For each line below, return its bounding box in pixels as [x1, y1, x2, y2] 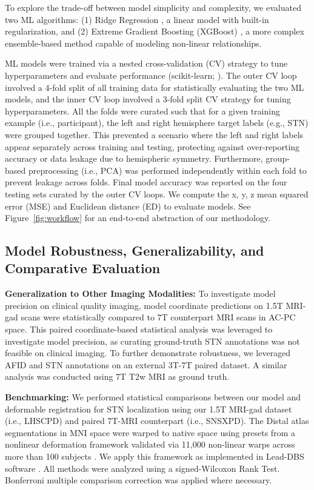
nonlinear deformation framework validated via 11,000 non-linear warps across [5, 438, 295, 451]
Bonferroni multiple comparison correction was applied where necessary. [5, 474, 272, 486]
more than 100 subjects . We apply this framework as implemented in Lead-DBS [5, 450, 304, 462]
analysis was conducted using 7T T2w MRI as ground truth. [5, 370, 230, 383]
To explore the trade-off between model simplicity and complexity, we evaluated [5, 1, 301, 13]
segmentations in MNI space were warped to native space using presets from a [5, 426, 295, 439]
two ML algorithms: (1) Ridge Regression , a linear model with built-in [5, 13, 269, 25]
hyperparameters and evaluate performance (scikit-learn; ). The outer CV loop [5, 68, 297, 81]
